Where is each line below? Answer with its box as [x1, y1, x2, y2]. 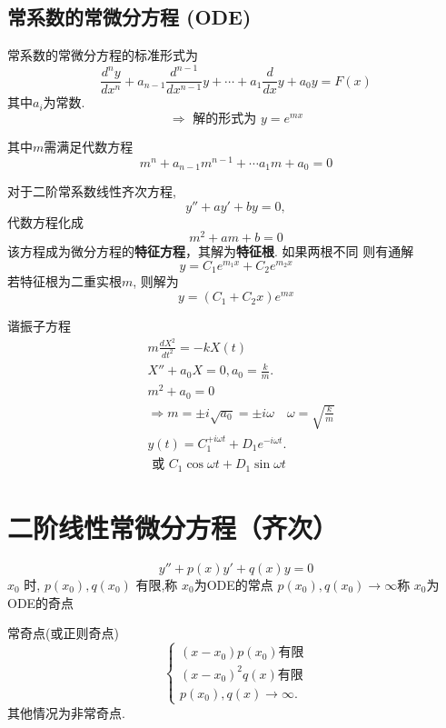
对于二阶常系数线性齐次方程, [7, 182, 176, 201]
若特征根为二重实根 [7, 272, 122, 291]
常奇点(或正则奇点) [7, 623, 119, 643]
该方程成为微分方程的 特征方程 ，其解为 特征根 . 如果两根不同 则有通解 [7, 242, 414, 261]
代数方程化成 [7, 212, 84, 231]
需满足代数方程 [44, 136, 134, 155]
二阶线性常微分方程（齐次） [7, 509, 339, 546]
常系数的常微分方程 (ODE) [7, 3, 252, 31]
